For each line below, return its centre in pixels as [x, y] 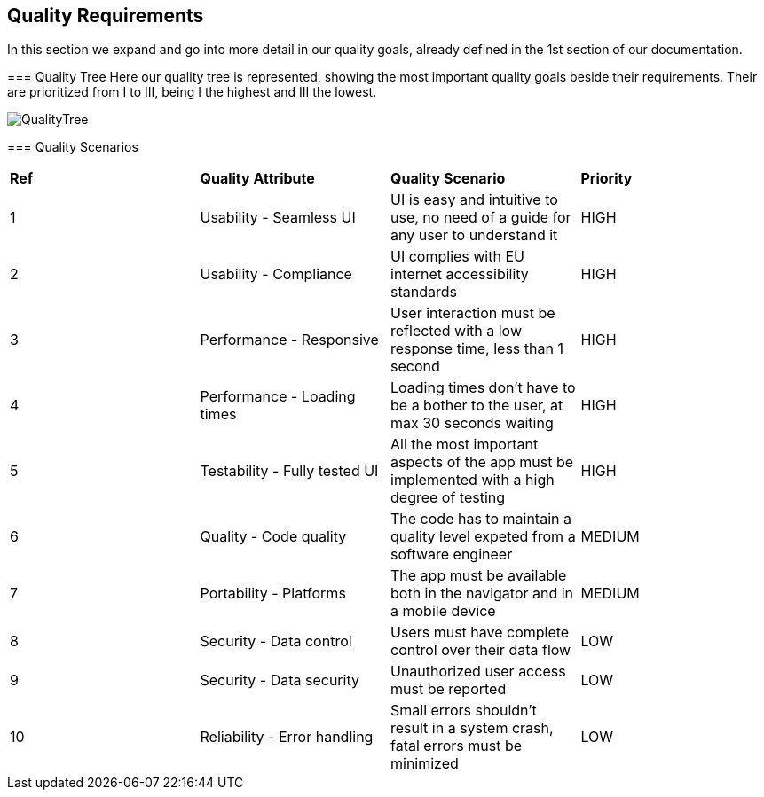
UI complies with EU [457, 257]
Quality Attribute [257, 179]
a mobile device [443, 611]
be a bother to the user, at [477, 406]
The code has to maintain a [481, 519]
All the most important [465, 445]
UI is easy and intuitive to [474, 200]
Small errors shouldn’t [464, 711]
